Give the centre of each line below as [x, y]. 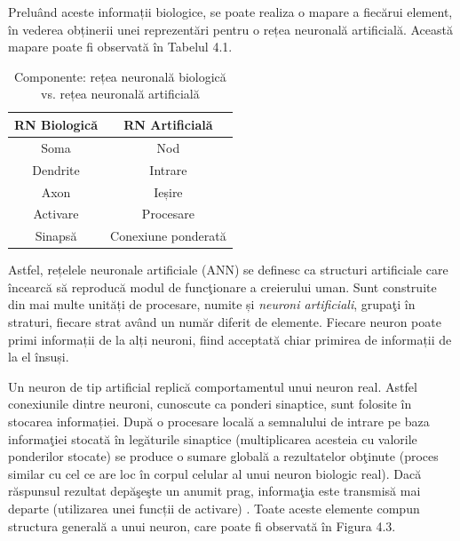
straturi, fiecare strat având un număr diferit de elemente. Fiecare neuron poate [225, 322]
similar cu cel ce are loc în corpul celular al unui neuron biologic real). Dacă [215, 473]
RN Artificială [168, 124]
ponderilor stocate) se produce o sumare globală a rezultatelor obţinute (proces [223, 456]
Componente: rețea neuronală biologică [120, 76]
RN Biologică [56, 124]
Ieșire [168, 191]
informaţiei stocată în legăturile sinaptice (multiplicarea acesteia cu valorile [213, 438]
